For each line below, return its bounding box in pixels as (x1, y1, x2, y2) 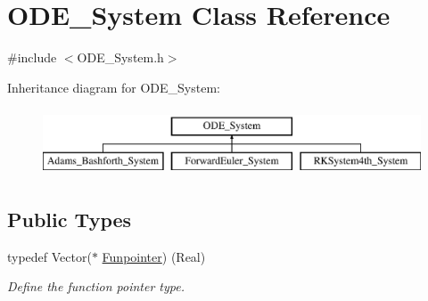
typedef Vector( (7, 247, 92, 265)
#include (7, 48, 57, 67)
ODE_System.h (77, 48, 164, 67)
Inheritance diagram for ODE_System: (7, 77, 220, 96)
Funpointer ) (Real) (102, 247, 206, 265)
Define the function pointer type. (7, 277, 185, 296)
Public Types (7, 205, 132, 232)
